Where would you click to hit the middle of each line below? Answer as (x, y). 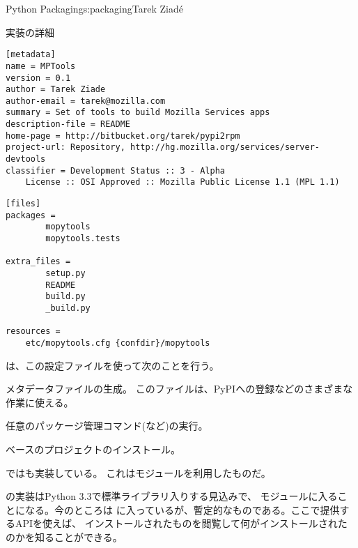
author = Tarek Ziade (56, 90)
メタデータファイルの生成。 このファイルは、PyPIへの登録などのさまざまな (179, 389)
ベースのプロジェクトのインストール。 (93, 449)
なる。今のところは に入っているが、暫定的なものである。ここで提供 (182, 509)
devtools (26, 159)
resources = (33, 332)
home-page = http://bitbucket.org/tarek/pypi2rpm (123, 136)
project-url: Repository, (65, 147)
